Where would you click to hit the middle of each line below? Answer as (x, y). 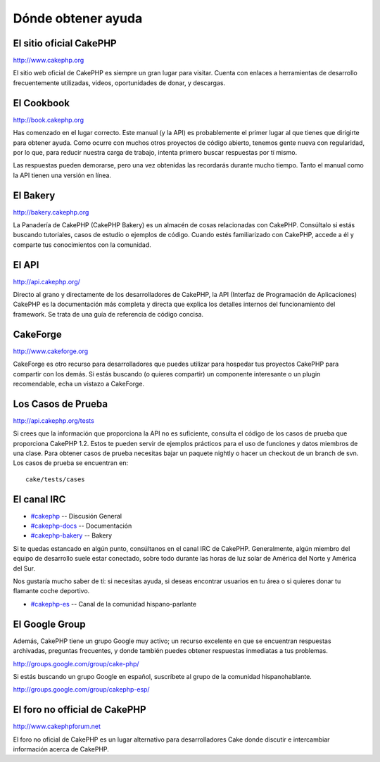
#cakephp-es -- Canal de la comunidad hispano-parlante (114, 604)
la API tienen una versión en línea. (62, 175)
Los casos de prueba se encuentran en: (71, 463)
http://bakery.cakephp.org (51, 212)
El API (26, 265)
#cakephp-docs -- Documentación (81, 526)
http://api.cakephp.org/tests (53, 420)
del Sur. (24, 568)
